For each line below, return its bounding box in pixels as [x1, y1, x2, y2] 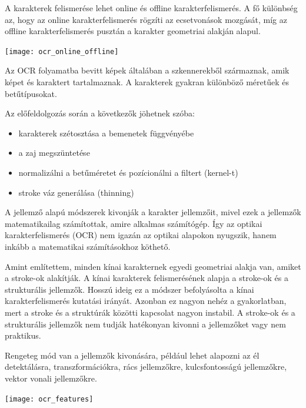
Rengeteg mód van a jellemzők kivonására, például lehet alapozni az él [5, 349, 260, 361]
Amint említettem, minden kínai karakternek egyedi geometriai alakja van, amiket [5, 260, 301, 272]
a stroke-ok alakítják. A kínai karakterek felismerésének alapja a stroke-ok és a [5, 272, 288, 284]
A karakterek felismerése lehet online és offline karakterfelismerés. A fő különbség [5, 2, 298, 14]
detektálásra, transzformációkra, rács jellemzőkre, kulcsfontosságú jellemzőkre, [5, 360, 287, 373]
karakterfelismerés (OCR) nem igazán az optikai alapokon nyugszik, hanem [5, 229, 277, 241]
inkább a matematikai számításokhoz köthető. [5, 240, 171, 252]
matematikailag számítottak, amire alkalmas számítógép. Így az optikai [5, 217, 262, 229]
